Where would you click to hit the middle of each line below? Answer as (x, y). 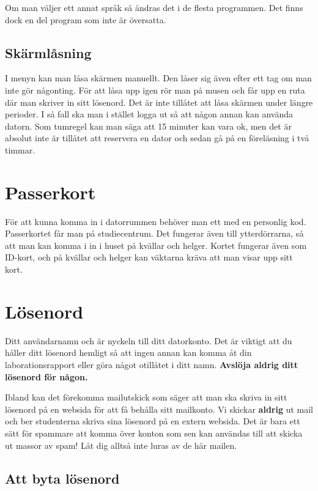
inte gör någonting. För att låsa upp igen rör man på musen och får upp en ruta (155, 90)
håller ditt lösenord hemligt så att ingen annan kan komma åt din (128, 353)
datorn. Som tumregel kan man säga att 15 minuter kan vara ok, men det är (148, 126)
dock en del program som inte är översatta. (86, 19)
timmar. (20, 150)
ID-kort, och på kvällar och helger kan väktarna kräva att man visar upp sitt (149, 257)
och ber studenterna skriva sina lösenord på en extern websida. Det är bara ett (153, 421)
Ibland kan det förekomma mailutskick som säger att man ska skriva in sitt (146, 397)
